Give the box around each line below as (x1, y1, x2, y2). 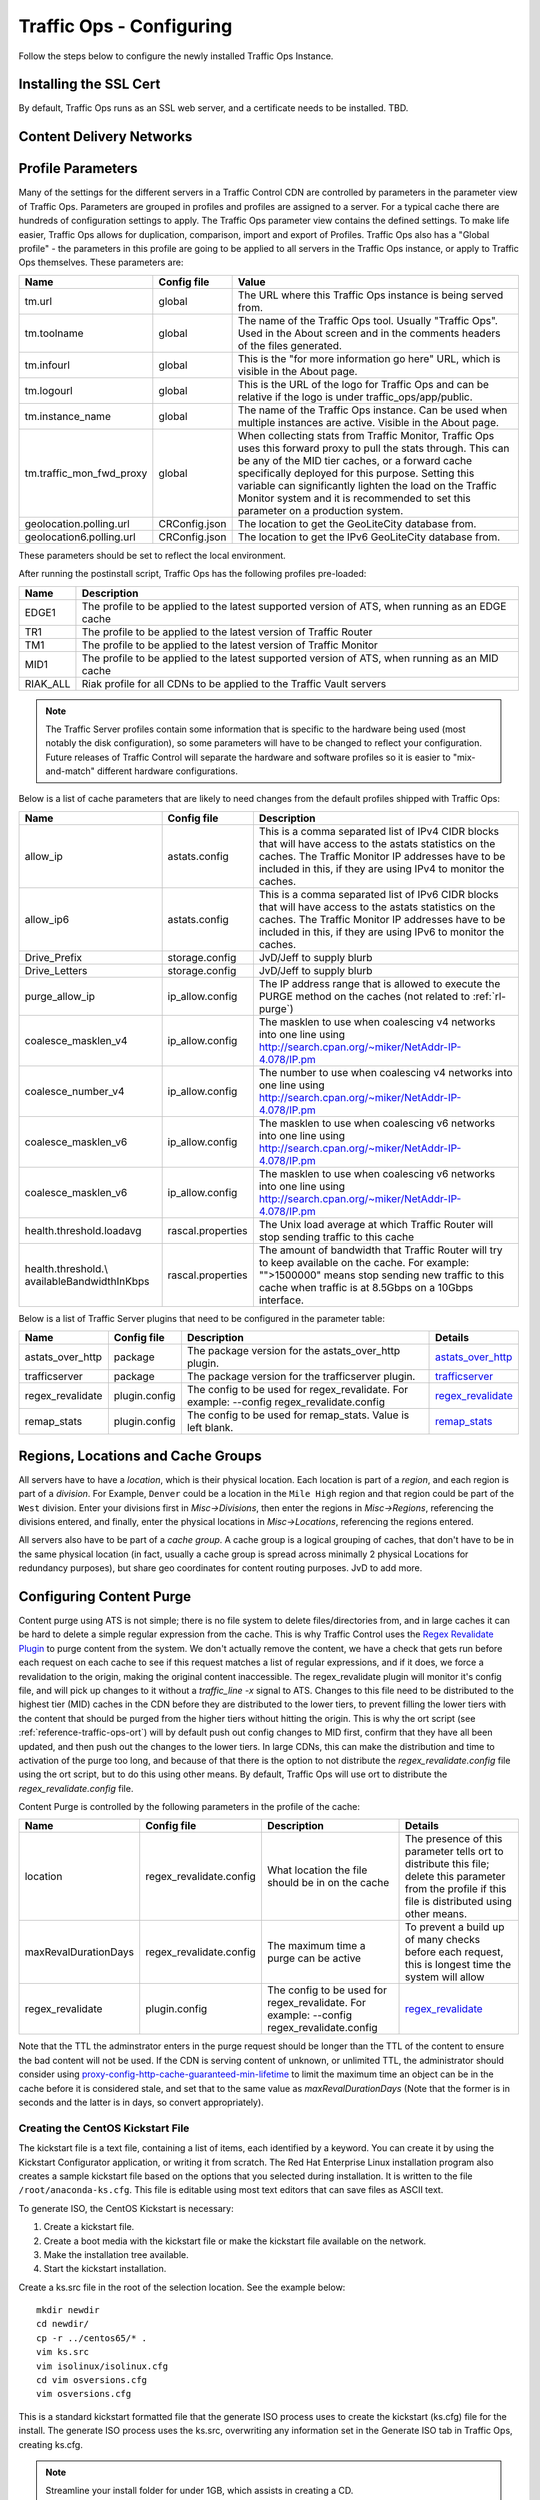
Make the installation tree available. (43, 2248, 189, 2260)
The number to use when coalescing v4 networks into (258, 1065, 514, 1079)
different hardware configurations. (96, 765, 239, 777)
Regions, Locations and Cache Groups (18, 1447, 262, 1464)
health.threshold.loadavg (24, 1223, 142, 1237)
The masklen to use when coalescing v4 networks (258, 1015, 496, 1029)
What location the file (266, 1863, 368, 1877)
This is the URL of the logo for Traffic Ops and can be (237, 377, 490, 391)
